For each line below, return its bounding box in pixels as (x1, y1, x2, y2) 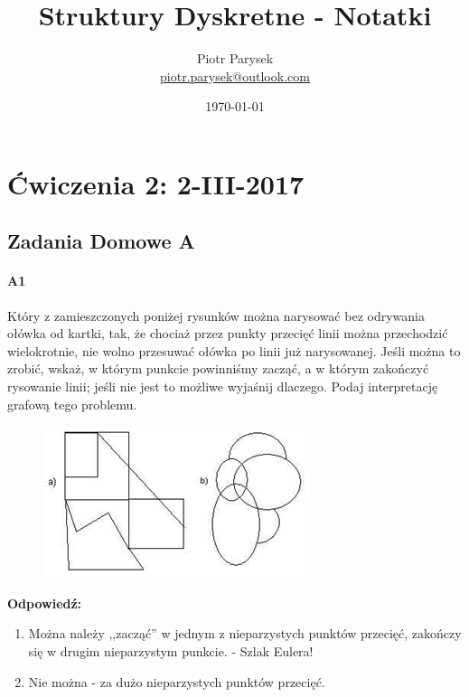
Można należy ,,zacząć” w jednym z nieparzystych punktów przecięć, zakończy (28, 624, 462, 643)
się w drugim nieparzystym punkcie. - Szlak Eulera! (28, 642, 314, 661)
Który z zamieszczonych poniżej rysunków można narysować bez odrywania (7, 306, 425, 325)
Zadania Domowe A (7, 227, 195, 255)
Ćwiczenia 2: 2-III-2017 (7, 165, 305, 202)
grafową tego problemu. (7, 394, 137, 413)
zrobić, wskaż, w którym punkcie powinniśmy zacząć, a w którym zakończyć (7, 359, 429, 378)
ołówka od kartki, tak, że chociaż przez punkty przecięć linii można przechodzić (7, 324, 448, 343)
